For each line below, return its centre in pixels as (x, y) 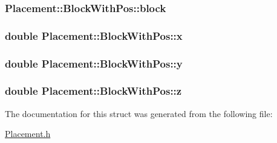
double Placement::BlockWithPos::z (93, 91)
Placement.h (28, 134)
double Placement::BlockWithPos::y (94, 63)
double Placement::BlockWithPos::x (94, 35)
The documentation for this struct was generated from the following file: (139, 113)
